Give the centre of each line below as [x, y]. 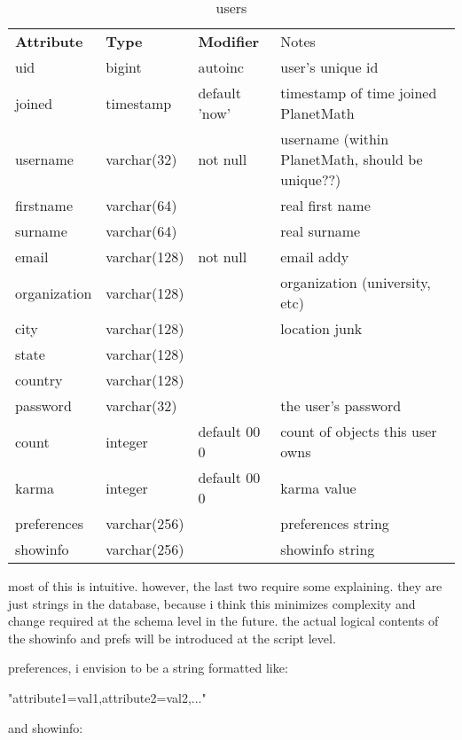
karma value [318, 487]
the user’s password [341, 405]
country [39, 380]
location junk [321, 328]
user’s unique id [329, 67]
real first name [325, 205]
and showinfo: [46, 727]
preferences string [335, 523]
